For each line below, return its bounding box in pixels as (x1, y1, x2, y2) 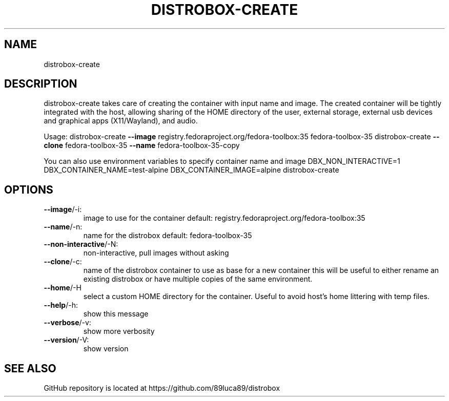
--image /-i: (44, 205, 82, 214)
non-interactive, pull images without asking (83, 248, 229, 258)
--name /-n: (44, 222, 83, 231)
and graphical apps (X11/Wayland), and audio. (44, 116, 198, 125)
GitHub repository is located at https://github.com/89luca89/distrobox (44, 384, 280, 393)
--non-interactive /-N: (44, 240, 118, 249)
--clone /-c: (44, 257, 82, 266)
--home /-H (44, 283, 81, 292)
